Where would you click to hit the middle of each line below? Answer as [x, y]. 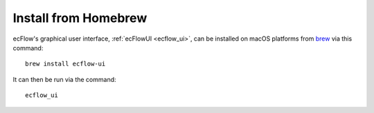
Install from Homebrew [80, 18]
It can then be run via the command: [65, 79]
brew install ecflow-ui [65, 64]
